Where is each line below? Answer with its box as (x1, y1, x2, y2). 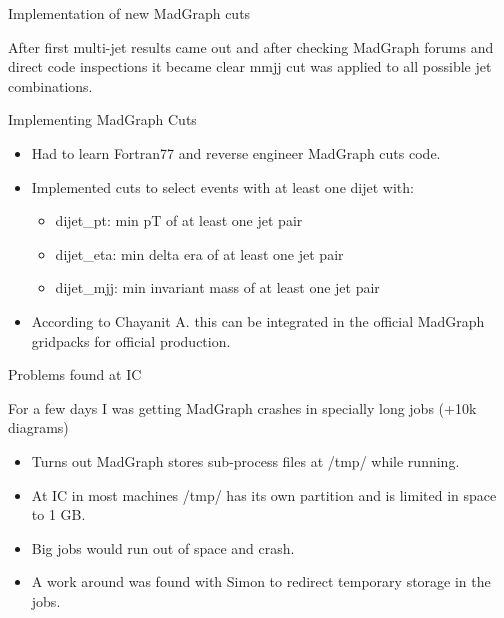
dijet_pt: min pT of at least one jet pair (55, 210, 303, 231)
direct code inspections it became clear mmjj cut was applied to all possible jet (8, 56, 492, 77)
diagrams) (8, 417, 69, 438)
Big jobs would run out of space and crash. (31, 537, 295, 558)
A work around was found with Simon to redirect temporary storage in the (31, 571, 491, 592)
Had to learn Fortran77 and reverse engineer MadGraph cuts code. (31, 142, 441, 163)
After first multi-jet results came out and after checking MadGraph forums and (8, 36, 494, 57)
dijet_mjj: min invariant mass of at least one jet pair (55, 277, 380, 298)
